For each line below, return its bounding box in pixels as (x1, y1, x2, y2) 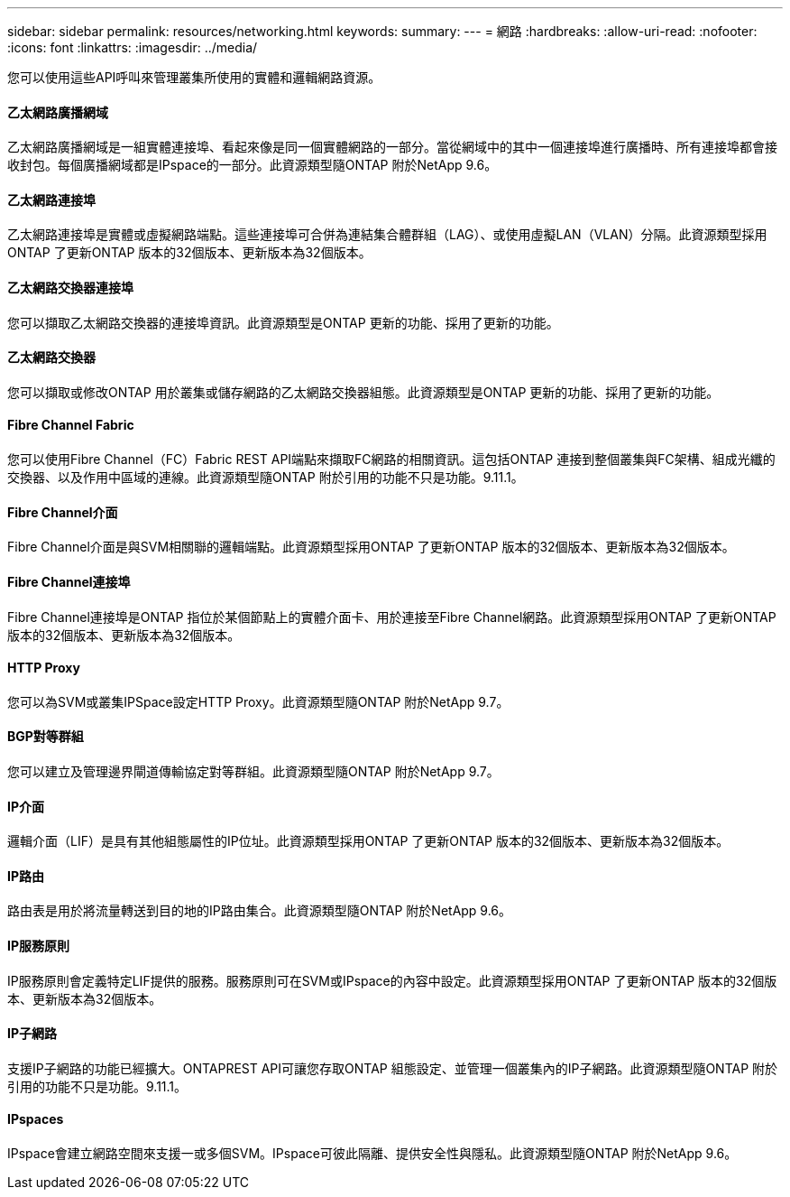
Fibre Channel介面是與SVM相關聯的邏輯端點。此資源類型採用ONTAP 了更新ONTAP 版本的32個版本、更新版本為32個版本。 (7, 539, 735, 555)
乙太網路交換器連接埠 (7, 280, 133, 296)
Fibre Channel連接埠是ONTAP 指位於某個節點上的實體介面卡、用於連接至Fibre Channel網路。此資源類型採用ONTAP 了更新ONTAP (7, 608, 776, 625)
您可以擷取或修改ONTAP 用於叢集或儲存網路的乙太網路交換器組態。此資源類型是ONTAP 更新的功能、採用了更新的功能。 (7, 384, 720, 400)
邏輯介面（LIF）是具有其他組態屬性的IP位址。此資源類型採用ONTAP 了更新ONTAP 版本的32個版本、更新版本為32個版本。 (7, 833, 730, 849)
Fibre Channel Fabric (7, 417, 134, 433)
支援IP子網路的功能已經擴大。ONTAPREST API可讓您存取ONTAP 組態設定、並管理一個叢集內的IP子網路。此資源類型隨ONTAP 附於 (7, 1060, 778, 1076)
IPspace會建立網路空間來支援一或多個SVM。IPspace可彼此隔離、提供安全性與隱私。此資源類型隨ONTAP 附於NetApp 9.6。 (7, 1146, 738, 1162)
